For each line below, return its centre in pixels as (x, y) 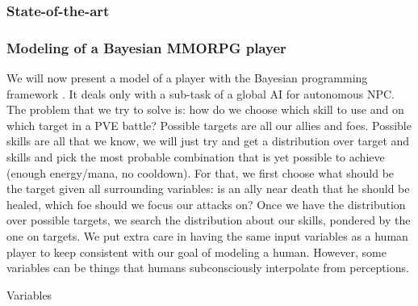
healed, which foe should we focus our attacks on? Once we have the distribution (206, 204)
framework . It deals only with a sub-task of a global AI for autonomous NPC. (201, 93)
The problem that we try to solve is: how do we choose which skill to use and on (205, 109)
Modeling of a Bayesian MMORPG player (146, 47)
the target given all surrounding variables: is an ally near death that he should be (208, 189)
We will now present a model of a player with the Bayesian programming (187, 78)
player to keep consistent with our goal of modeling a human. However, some (196, 252)
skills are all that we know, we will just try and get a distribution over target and (208, 141)
